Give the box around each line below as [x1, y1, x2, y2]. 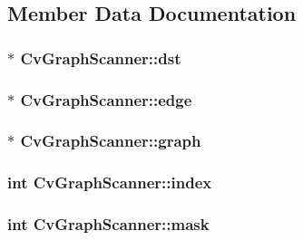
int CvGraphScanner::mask [7, 213, 210, 235]
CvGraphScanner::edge [20, 88, 192, 110]
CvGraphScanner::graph [20, 130, 201, 152]
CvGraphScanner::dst [20, 46, 181, 69]
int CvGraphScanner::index [7, 171, 212, 194]
